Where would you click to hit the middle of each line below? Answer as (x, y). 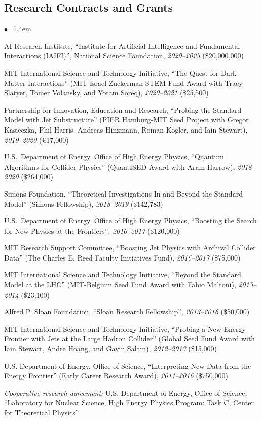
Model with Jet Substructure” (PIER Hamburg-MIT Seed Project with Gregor (126, 120)
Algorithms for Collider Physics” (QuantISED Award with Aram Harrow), (120, 166)
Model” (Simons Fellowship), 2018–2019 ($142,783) (84, 203)
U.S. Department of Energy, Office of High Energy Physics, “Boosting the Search (130, 221)
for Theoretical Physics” (42, 413)
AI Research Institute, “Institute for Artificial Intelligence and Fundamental (122, 45)
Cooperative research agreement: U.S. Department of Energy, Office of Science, (126, 392)
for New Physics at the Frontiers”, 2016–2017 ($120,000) (92, 230)
